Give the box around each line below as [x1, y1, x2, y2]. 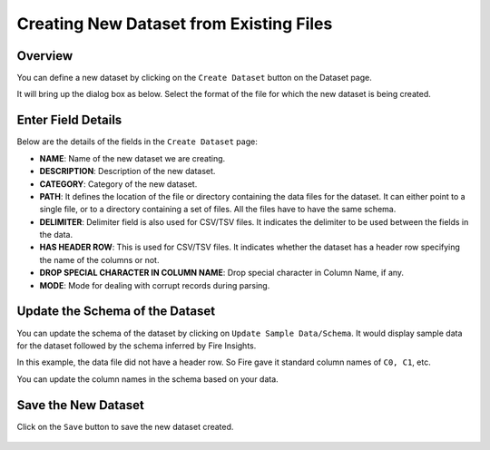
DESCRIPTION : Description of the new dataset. [39, 166, 216, 177]
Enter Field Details [16, 112, 122, 128]
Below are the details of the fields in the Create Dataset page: [16, 136, 258, 147]
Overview [16, 48, 73, 64]
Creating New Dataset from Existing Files [16, 14, 333, 34]
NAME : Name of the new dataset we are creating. [39, 152, 226, 163]
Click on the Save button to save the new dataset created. [16, 421, 234, 432]
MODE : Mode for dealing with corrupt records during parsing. [39, 279, 270, 290]
